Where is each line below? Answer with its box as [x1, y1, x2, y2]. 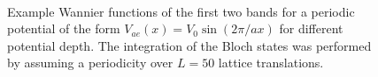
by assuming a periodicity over [7, 53, 174, 72]
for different [279, 19, 343, 38]
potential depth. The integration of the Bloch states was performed [7, 36, 372, 54]
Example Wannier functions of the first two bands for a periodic [7, 2, 355, 20]
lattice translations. [218, 53, 324, 72]
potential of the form [7, 19, 120, 38]
